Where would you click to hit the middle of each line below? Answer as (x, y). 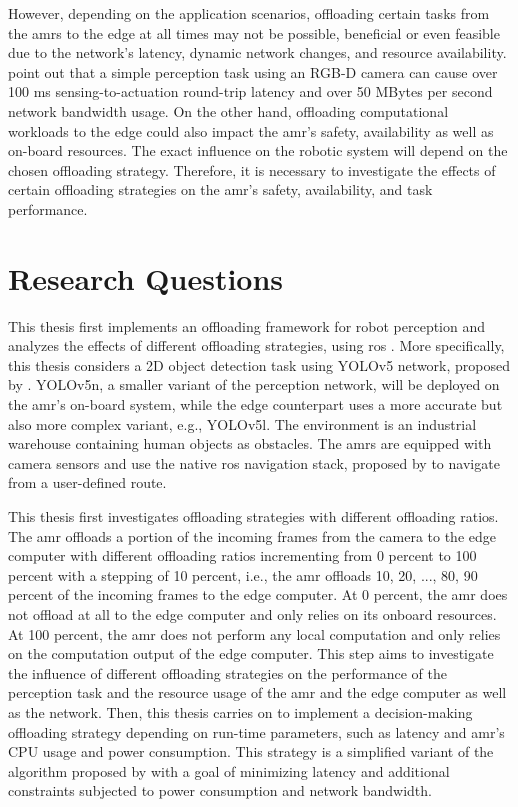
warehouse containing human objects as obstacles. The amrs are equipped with (250, 443)
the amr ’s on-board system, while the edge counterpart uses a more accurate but (255, 404)
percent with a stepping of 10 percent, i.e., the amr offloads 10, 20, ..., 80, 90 (243, 574)
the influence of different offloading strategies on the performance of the (227, 672)
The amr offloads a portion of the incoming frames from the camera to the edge (252, 535)
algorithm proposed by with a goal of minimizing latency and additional (229, 770)
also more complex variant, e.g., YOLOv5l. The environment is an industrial (242, 423)
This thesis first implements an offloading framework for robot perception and (247, 325)
